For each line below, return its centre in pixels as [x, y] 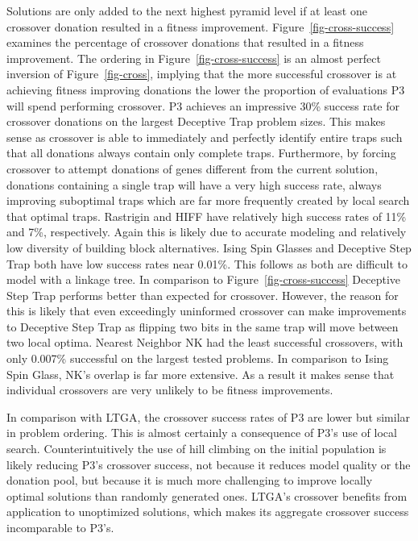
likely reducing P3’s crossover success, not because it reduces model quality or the [209, 464]
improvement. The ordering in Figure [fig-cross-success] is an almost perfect [194, 58]
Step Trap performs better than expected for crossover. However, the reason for [203, 295]
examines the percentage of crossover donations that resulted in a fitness [185, 42]
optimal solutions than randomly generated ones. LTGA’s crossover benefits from [207, 495]
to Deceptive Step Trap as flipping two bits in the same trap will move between [203, 326]
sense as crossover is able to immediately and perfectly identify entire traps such [205, 137]
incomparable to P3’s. [60, 527]
